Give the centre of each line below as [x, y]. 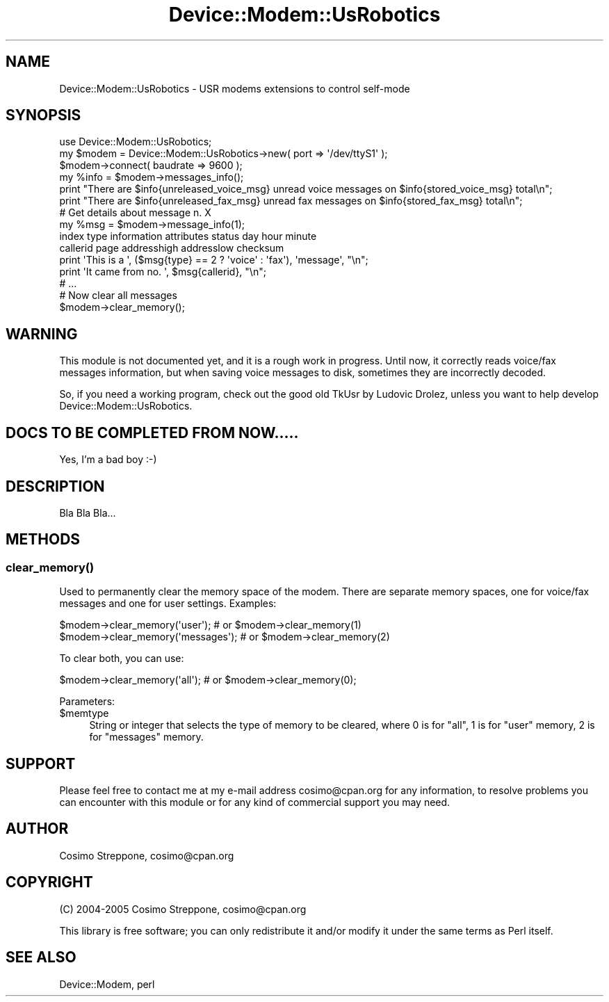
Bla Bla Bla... [88, 512]
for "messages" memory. [146, 737]
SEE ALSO [41, 957]
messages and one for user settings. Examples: [168, 604]
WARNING [42, 334]
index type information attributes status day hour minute [188, 236]
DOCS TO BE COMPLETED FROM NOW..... [152, 433]
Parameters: [87, 702]
